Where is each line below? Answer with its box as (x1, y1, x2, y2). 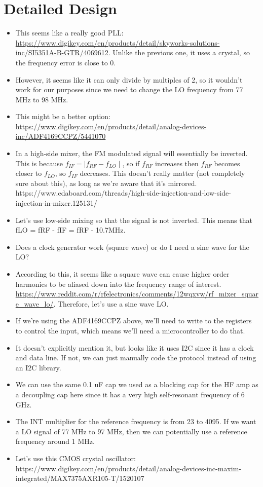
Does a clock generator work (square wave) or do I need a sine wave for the (15, 241, 249, 252)
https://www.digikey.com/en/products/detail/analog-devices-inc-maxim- (15, 463, 241, 473)
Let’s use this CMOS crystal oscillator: (15, 453, 136, 463)
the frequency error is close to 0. (15, 57, 116, 67)
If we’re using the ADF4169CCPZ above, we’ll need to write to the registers (15, 315, 252, 326)
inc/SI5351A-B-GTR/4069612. (15, 47, 110, 58)
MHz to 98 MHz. (15, 94, 68, 104)
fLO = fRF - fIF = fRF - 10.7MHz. (15, 224, 126, 235)
